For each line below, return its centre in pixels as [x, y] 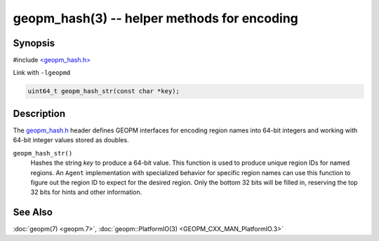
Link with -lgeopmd [42, 73]
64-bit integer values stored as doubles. [71, 140]
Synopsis [34, 43]
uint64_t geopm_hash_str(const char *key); [104, 91]
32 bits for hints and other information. [86, 192]
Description [39, 113]
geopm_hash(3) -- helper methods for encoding [155, 18]
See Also [33, 213]
